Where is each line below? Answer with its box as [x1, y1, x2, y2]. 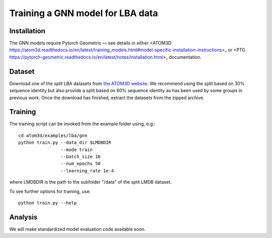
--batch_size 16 [60, 154, 101, 160]
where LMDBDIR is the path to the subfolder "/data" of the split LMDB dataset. [9, 179, 172, 185]
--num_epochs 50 [60, 161, 101, 167]
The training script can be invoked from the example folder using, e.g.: [9, 121, 156, 127]
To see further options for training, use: [9, 188, 91, 194]
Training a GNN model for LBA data [9, 8, 158, 19]
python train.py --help [18, 200, 77, 206]
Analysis [9, 213, 38, 221]
